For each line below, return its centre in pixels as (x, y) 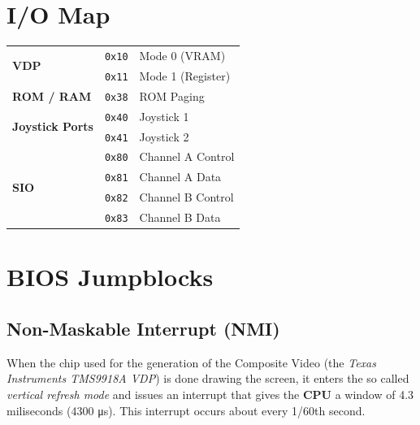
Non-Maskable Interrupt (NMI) (143, 329)
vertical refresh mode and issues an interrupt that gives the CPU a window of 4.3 (210, 395)
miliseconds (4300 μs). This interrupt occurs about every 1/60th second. (186, 410)
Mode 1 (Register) (185, 75)
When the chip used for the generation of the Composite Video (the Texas (191, 362)
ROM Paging (172, 95)
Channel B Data (180, 217)
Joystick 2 (164, 136)
